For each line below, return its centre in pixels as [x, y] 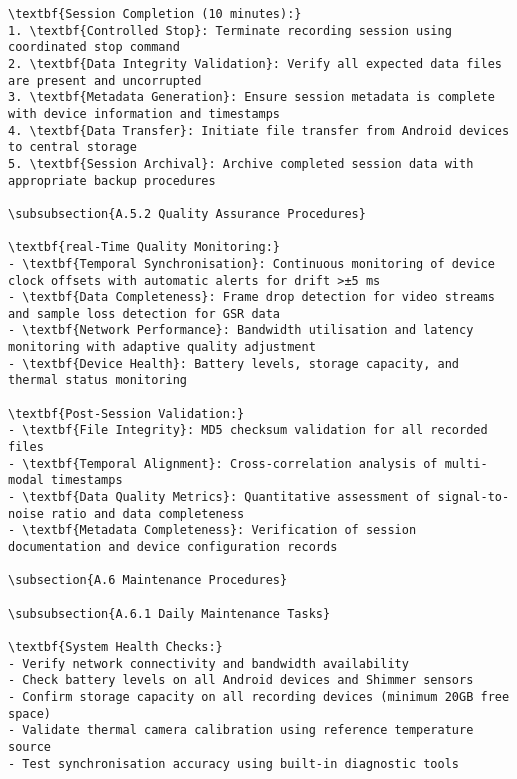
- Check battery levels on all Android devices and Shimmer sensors [241, 680]
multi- [466, 463]
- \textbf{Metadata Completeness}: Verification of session [212, 530]
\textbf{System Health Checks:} [115, 646]
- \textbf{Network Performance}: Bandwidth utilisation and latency [241, 330]
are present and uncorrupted [105, 80]
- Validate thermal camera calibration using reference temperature [241, 730]
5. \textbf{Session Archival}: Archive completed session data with [241, 163]
